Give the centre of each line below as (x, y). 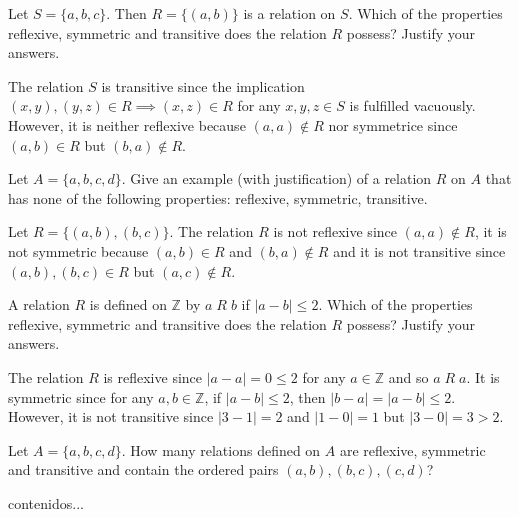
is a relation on (289, 13)
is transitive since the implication (203, 85)
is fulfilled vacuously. (412, 105)
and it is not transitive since (419, 250)
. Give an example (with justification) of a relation (276, 178)
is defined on (128, 304)
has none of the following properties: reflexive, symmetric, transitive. (218, 197)
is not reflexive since (335, 231)
